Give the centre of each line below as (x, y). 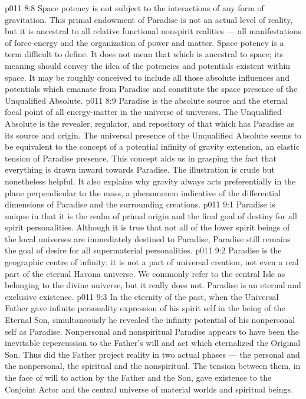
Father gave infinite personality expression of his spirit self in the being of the (145, 308)
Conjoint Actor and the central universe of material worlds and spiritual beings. (149, 389)
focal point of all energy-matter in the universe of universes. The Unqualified (143, 112)
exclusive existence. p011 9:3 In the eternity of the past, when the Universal (142, 296)
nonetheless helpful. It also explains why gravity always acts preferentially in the (150, 181)
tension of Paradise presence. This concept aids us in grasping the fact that (141, 158)
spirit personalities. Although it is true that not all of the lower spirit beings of (147, 227)
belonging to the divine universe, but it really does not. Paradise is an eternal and (153, 285)
